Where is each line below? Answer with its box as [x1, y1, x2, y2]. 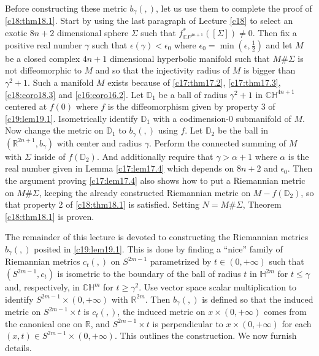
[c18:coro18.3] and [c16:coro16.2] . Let [5, 88, 144, 100]
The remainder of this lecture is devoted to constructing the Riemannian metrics [5, 230, 309, 243]
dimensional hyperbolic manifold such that [110, 51, 270, 64]
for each [282, 317, 312, 330]
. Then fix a [252, 26, 297, 39]
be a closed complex [5, 51, 80, 64]
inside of [34, 150, 66, 162]
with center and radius [56, 136, 142, 149]
